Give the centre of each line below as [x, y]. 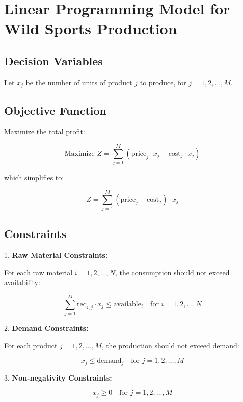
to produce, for [163, 82]
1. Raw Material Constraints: [56, 255]
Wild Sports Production [91, 28]
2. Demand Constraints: [46, 328]
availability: [22, 282]
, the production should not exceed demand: [170, 345]
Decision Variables [53, 61]
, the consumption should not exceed [172, 272]
